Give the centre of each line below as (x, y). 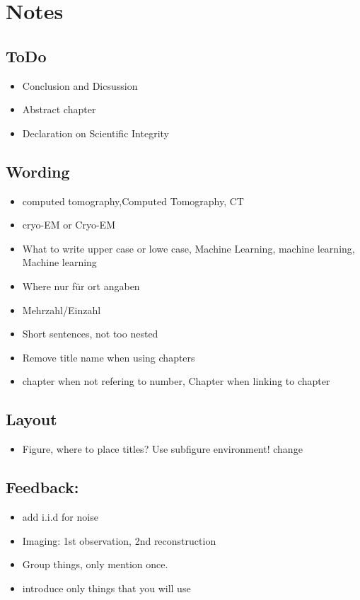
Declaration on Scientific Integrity (95, 133)
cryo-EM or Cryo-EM (69, 225)
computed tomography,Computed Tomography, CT (133, 201)
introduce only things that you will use (106, 588)
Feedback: (42, 487)
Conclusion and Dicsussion (80, 85)
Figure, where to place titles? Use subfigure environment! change (162, 449)
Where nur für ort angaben (81, 285)
